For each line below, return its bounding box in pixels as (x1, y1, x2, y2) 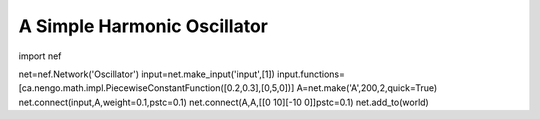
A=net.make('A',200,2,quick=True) (296, 82, 438, 94)
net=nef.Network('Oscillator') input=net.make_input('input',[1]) (18, 68, 275, 80)
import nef (18, 50, 62, 62)
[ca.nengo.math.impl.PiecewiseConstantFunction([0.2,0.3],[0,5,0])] (18, 82, 295, 94)
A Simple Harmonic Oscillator (18, 15, 269, 37)
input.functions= (276, 68, 345, 80)
